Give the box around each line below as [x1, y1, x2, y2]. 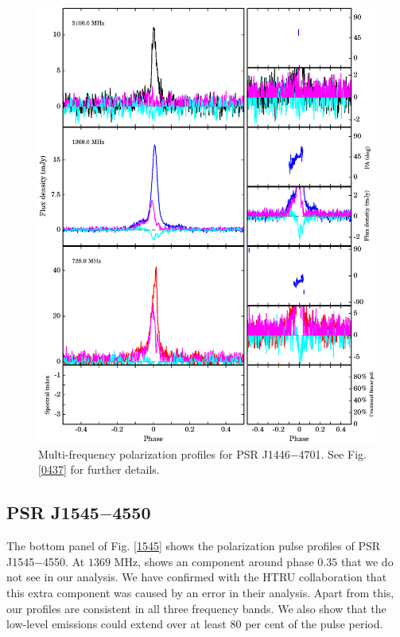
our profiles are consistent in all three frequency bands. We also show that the [6, 600, 386, 616]
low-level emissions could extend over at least [6, 616, 227, 632]
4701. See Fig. [298, 445, 367, 462]
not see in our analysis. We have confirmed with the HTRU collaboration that [6, 569, 387, 585]
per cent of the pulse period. [245, 616, 383, 632]
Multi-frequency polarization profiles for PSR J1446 [38, 445, 290, 462]
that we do [340, 553, 394, 569]
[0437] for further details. [38, 461, 160, 478]
